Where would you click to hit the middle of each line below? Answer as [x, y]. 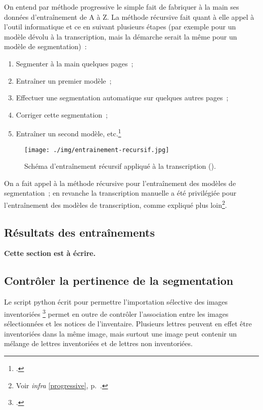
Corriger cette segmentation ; [62, 114]
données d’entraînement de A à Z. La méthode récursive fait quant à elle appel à [129, 16]
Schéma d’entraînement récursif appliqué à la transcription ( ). [120, 166]
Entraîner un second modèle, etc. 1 [69, 133]
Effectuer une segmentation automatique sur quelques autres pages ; [122, 98]
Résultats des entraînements [79, 232]
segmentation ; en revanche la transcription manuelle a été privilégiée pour [120, 193]
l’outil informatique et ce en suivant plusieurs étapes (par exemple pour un [120, 27]
